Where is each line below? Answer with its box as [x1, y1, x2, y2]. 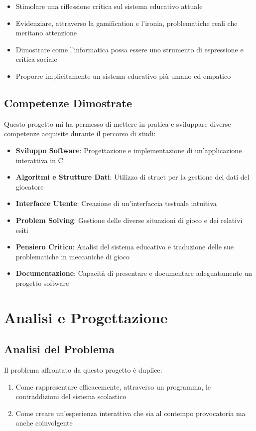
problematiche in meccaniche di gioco [15, 251, 130, 261]
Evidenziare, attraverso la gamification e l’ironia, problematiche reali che [15, 17, 238, 28]
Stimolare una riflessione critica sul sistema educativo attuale [15, 1, 203, 11]
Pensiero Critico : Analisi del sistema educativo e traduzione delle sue [15, 241, 234, 252]
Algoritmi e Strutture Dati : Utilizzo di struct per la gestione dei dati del [15, 172, 250, 182]
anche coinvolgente [15, 418, 73, 428]
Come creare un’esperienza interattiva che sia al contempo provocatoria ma [15, 408, 246, 418]
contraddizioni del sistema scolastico [15, 391, 127, 402]
